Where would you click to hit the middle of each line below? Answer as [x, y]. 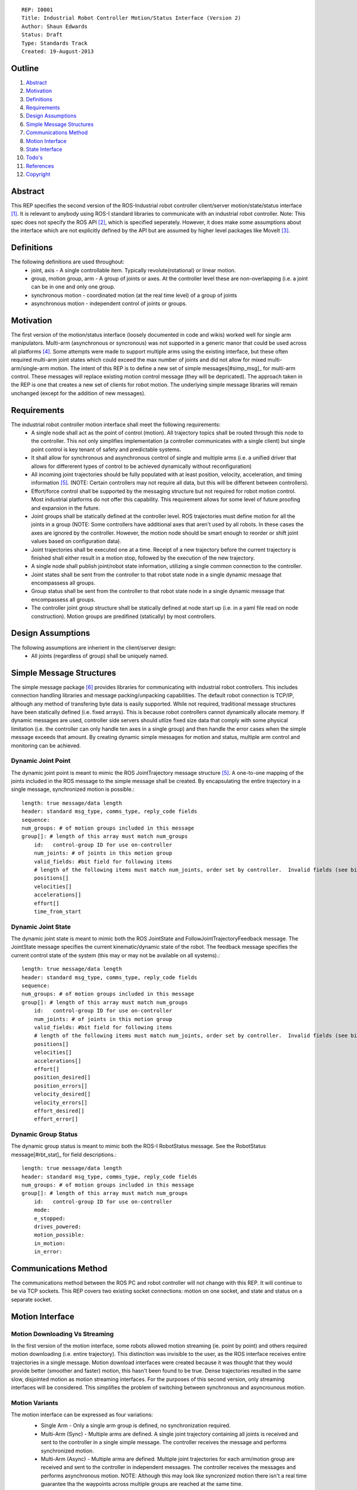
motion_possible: [59, 1235]
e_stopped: [50, 1218]
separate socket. [32, 1299]
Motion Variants [35, 1402]
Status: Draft [42, 35]
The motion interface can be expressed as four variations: [82, 1415]
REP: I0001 [37, 10]
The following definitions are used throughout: [68, 262]
